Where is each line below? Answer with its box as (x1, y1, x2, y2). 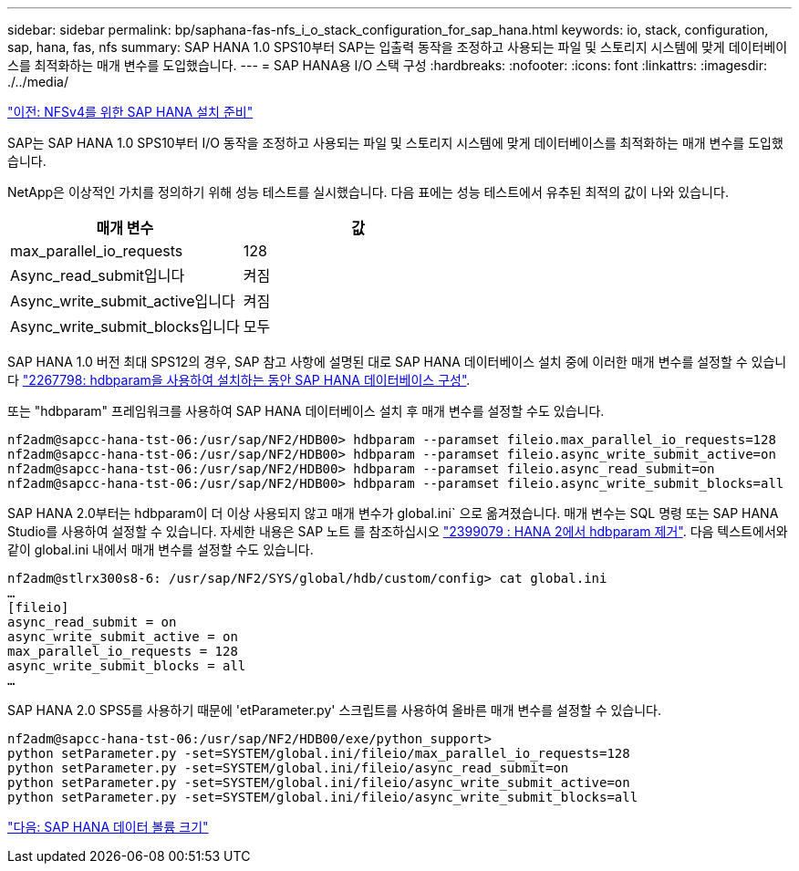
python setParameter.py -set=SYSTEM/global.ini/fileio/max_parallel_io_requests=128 (7, 746, 630, 761)
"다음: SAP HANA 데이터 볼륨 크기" (7, 819, 209, 835)
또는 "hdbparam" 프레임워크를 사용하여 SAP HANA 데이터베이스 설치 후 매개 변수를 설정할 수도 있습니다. (7, 403, 605, 419)
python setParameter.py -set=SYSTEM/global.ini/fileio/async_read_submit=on (7, 761, 569, 775)
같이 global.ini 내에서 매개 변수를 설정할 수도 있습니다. (7, 542, 314, 557)
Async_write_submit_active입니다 (10, 292, 235, 310)
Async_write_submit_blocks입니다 (10, 317, 240, 336)
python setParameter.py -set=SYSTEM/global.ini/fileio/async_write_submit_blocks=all (7, 790, 638, 804)
